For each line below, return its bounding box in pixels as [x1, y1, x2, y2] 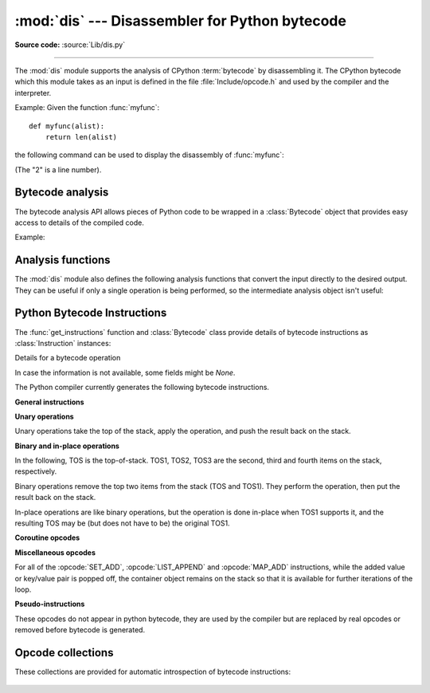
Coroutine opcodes [14, 533, 80, 542]
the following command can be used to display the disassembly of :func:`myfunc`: [14, 150, 284, 159]
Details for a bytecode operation [14, 353, 121, 363]
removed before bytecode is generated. [14, 625, 146, 635]
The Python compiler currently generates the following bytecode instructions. [14, 383, 270, 392]
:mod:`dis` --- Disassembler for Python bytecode [14, 12, 346, 30]
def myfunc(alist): [29, 121, 105, 131]
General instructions [14, 397, 84, 407]
